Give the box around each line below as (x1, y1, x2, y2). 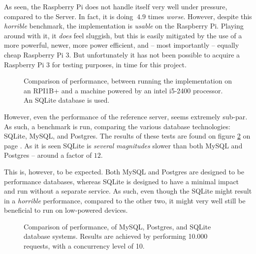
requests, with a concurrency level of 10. (24, 241, 145, 251)
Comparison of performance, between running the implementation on (24, 76, 232, 86)
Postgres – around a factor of (4, 150, 92, 160)
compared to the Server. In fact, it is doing (4, 11, 133, 21)
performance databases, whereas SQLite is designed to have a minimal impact (4, 176, 239, 186)
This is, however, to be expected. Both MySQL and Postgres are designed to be (4, 166, 244, 176)
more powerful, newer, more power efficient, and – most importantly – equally (4, 40, 239, 50)
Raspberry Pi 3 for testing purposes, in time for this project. (4, 59, 187, 69)
